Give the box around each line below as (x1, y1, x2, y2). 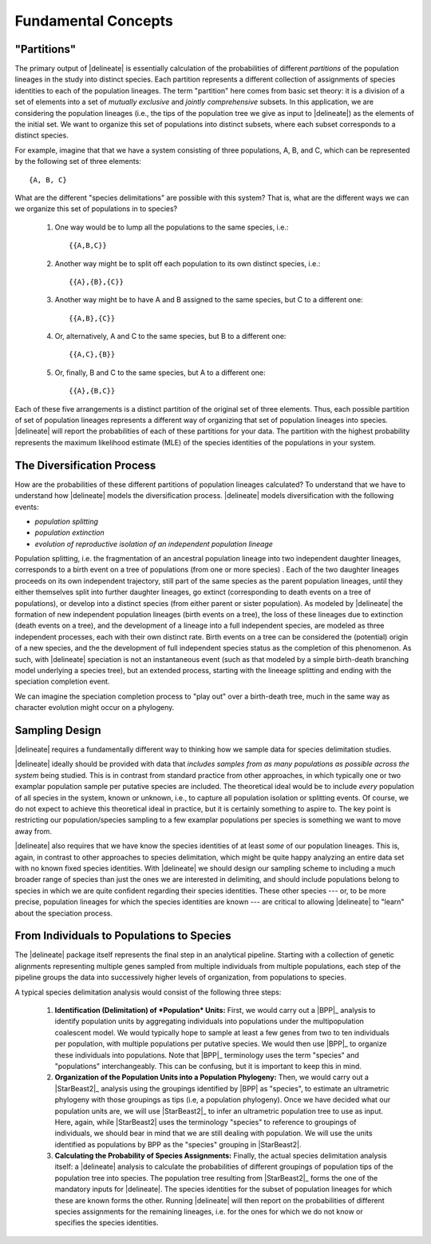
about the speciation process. (14, 908, 113, 918)
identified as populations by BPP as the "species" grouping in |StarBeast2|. (54, 1139, 302, 1149)
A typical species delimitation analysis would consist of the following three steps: (14, 987, 282, 997)
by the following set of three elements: (14, 157, 141, 166)
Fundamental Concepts (14, 12, 173, 30)
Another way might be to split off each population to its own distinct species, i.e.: (54, 258, 321, 268)
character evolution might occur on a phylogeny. (14, 703, 175, 712)
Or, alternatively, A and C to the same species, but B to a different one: (54, 332, 287, 341)
